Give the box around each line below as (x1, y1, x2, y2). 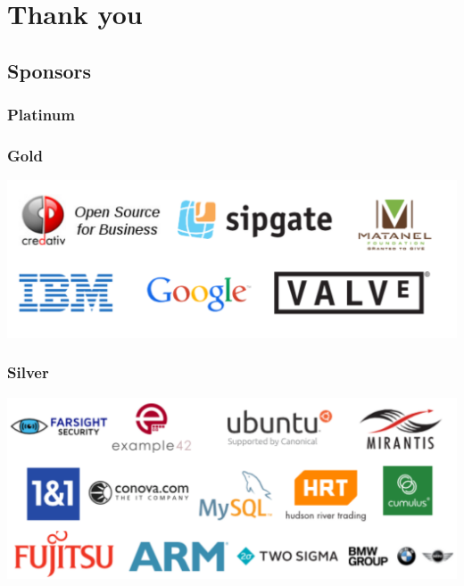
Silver (7, 361, 49, 384)
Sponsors (7, 56, 92, 84)
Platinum (7, 103, 75, 126)
